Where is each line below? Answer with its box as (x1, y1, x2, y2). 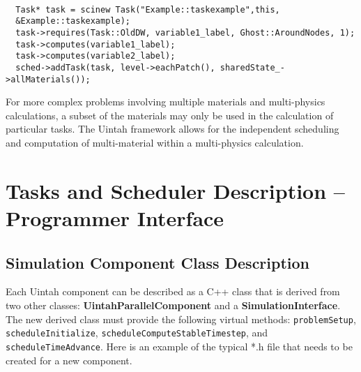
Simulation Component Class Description (6, 251, 310, 273)
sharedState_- (220, 62, 285, 73)
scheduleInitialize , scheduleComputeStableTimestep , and (6, 325, 268, 340)
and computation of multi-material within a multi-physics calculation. (6, 135, 304, 150)
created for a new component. (6, 352, 132, 367)
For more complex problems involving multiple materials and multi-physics (6, 94, 325, 109)
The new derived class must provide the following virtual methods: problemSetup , (6, 311, 356, 326)
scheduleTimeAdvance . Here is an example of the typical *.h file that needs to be (6, 338, 353, 353)
